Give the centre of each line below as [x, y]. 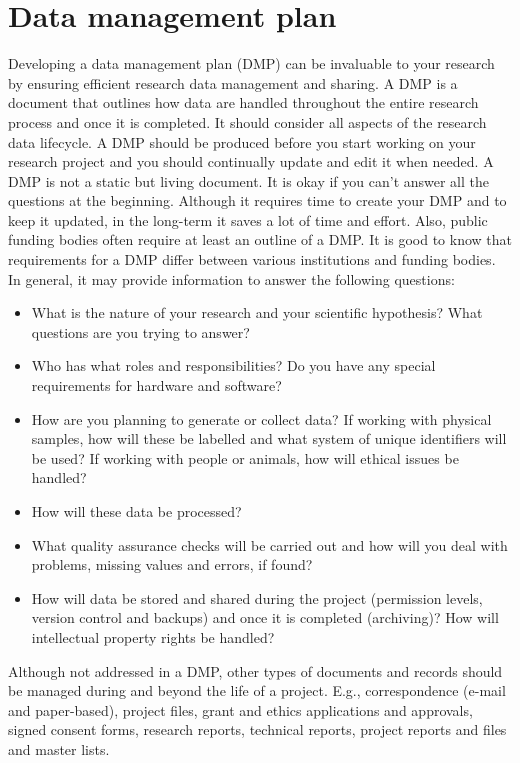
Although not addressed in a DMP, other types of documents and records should [255, 670]
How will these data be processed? [136, 511]
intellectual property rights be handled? [153, 636]
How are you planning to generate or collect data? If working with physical [261, 418]
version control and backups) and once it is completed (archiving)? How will [265, 617]
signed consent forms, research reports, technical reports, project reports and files [257, 729]
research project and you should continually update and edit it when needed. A [251, 161]
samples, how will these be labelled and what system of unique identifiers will [269, 438]
